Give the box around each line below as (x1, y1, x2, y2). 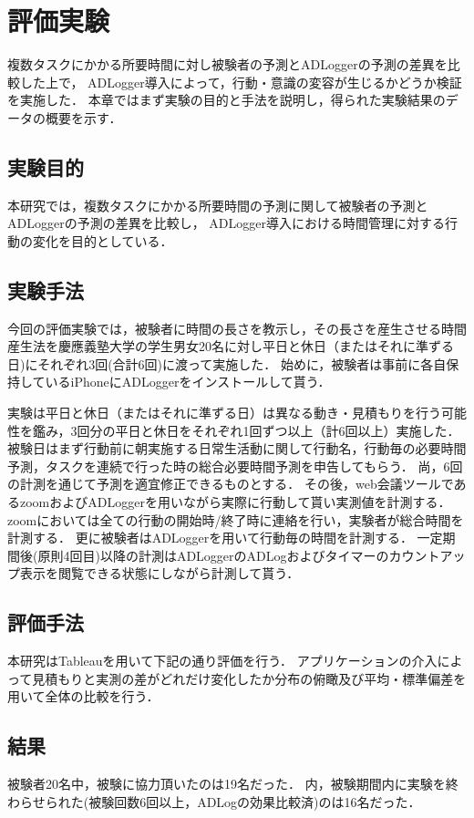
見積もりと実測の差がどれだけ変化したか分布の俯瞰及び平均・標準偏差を (32, 668, 467, 688)
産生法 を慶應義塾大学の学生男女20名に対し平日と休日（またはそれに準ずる (7, 337, 454, 356)
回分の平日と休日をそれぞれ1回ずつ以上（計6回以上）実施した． (77, 420, 460, 440)
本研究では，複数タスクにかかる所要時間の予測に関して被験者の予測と (7, 195, 428, 214)
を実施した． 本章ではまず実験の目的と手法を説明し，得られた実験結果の (7, 90, 446, 109)
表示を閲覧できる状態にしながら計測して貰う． (19, 564, 300, 583)
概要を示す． (45, 108, 122, 127)
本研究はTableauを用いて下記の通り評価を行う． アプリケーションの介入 (7, 651, 438, 670)
